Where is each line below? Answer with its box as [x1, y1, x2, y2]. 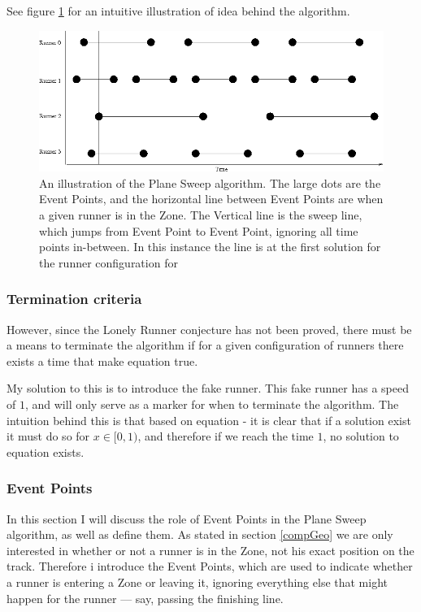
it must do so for [7, 428, 90, 445]
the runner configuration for [39, 254, 178, 271]
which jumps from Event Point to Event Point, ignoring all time [39, 222, 358, 239]
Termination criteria [7, 289, 142, 309]
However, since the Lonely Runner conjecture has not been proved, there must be [7, 320, 412, 337]
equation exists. [7, 443, 85, 460]
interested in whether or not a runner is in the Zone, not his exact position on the [7, 541, 414, 558]
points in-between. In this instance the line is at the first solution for [39, 238, 381, 255]
